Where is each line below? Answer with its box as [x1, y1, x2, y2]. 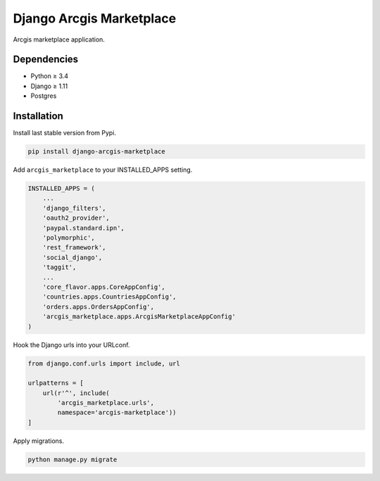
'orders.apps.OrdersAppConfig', [42, 303, 155, 311]
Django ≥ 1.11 [30, 82, 68, 90]
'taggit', [42, 263, 77, 271]
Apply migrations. [13, 437, 65, 445]
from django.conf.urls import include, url [27, 359, 181, 368]
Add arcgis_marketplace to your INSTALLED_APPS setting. [13, 165, 193, 174]
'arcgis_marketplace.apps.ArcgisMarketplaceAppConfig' [42, 313, 236, 320]
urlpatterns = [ [27, 379, 84, 387]
